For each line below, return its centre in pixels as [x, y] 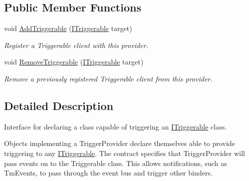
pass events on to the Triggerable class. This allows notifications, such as [115, 163]
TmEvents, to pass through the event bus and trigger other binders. [108, 173]
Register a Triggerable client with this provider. [76, 45]
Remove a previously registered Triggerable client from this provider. [108, 78]
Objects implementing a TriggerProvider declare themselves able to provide [120, 143]
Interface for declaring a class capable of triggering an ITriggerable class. [115, 126]
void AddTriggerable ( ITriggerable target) [68, 28]
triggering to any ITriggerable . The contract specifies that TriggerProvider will [125, 153]
